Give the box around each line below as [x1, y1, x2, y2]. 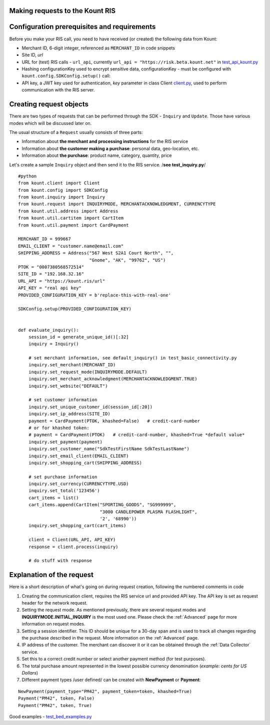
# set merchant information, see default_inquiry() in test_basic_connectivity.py [28, 355, 237, 361]
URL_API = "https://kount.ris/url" [18, 278, 105, 284]
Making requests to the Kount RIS [9, 6, 116, 15]
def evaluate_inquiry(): [18, 327, 79, 333]
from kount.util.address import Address [18, 208, 118, 214]
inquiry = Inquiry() [28, 341, 79, 347]
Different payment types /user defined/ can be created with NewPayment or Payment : [21, 677, 201, 683]
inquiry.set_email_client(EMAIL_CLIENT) [28, 453, 129, 459]
